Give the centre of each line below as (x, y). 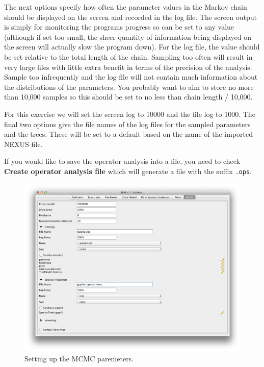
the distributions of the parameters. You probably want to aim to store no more (129, 87)
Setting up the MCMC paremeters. (79, 358)
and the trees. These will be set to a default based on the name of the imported (129, 134)
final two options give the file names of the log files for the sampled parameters (127, 124)
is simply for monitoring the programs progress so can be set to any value (119, 27)
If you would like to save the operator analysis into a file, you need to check (122, 161)
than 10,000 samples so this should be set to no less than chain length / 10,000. (128, 97)
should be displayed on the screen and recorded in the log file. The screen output (130, 17)
